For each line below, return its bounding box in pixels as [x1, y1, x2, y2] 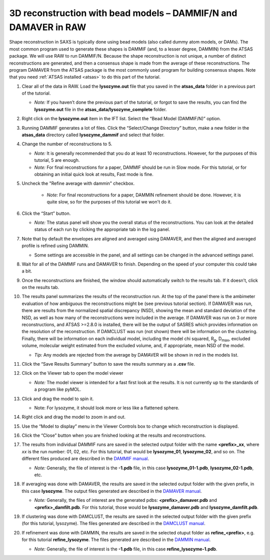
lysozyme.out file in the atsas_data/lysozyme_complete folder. [34, 106, 167, 112]
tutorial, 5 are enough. [34, 157, 80, 163]
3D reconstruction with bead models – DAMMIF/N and [9, 8, 237, 19]
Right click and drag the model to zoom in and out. [21, 414, 126, 420]
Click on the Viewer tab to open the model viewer [21, 370, 123, 376]
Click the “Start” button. [21, 210, 71, 216]
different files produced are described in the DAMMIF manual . [21, 456, 149, 462]
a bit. [21, 268, 32, 274]
